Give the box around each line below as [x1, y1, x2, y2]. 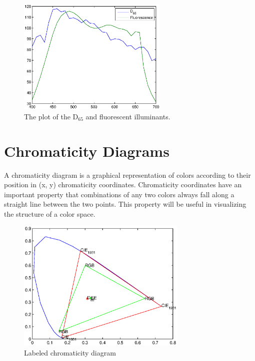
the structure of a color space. [4, 208, 95, 219]
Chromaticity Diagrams [4, 140, 169, 161]
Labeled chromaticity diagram [24, 348, 116, 358]
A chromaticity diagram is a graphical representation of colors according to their [4, 169, 251, 180]
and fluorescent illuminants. [85, 111, 170, 121]
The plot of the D [24, 111, 78, 121]
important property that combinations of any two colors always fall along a [4, 189, 234, 199]
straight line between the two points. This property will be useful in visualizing [4, 199, 246, 209]
